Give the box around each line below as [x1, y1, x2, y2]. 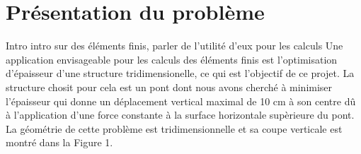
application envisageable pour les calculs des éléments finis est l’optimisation [6, 52, 338, 66]
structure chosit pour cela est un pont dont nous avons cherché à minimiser [6, 79, 333, 94]
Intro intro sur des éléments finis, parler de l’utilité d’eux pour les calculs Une [6, 38, 343, 53]
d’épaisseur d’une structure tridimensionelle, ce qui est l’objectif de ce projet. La [6, 66, 355, 81]
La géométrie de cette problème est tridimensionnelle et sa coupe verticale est [6, 121, 343, 136]
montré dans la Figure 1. [6, 135, 113, 150]
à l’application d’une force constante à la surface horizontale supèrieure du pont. [6, 107, 355, 122]
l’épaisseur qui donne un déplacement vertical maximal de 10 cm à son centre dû [6, 93, 356, 108]
